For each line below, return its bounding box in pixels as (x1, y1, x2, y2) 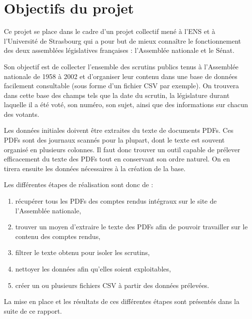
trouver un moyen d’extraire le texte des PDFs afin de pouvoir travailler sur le (15, 222, 248, 232)
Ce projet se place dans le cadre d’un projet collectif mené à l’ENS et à (4, 26, 215, 36)
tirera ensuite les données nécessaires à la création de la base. (4, 163, 186, 173)
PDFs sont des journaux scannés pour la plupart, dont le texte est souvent (4, 135, 225, 145)
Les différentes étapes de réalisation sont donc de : (4, 179, 153, 190)
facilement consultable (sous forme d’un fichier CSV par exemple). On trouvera (4, 80, 239, 91)
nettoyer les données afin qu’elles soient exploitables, (15, 264, 171, 273)
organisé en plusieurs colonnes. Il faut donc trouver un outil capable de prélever (4, 144, 240, 154)
